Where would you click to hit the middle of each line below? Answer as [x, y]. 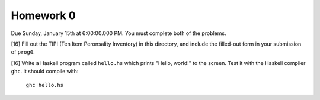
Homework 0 [44, 15]
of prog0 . [23, 52]
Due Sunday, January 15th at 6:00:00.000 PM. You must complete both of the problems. [119, 33]
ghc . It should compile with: [45, 72]
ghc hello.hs [45, 85]
